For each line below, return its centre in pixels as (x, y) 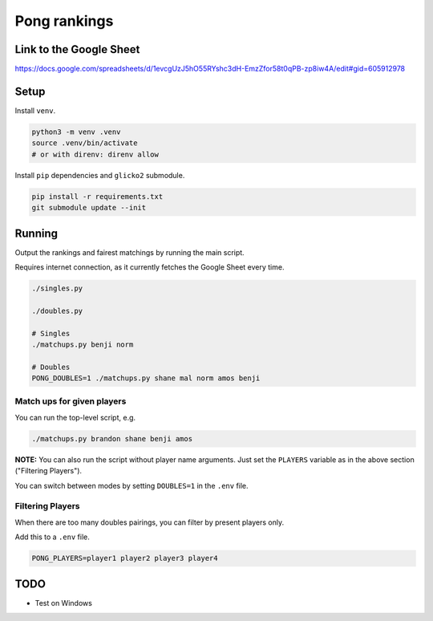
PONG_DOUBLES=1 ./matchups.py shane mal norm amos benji (146, 378)
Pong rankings (64, 21)
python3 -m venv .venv (76, 132)
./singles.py (57, 288)
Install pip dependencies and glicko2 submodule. (100, 175)
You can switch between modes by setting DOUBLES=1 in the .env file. (132, 485)
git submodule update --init (89, 208)
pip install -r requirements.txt (97, 196)
